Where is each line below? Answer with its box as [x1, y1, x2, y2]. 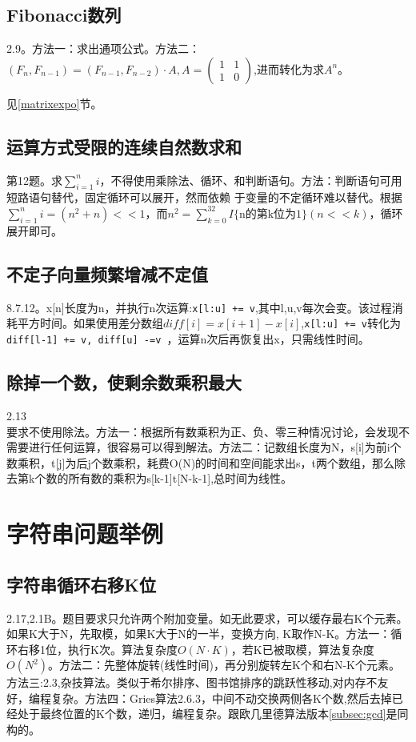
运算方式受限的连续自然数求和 [6, 134, 242, 158]
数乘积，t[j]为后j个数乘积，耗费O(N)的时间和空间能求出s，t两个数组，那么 [6, 454, 395, 471]
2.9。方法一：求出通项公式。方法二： [6, 40, 200, 57]
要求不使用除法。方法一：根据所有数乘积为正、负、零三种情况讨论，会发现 [6, 423, 398, 439]
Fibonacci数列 [6, 2, 122, 27]
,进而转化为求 [254, 60, 324, 77]
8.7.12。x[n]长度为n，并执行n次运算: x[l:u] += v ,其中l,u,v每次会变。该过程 [6, 299, 392, 315]
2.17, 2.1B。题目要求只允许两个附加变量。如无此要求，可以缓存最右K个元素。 [6, 609, 408, 626]
